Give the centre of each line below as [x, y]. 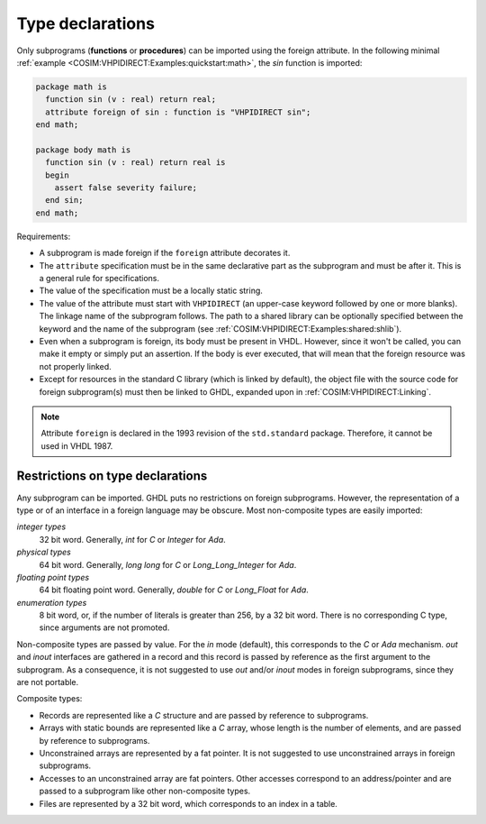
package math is [72, 87]
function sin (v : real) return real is [135, 163]
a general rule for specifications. [99, 278]
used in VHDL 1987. [77, 445]
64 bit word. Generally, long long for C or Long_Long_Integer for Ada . [168, 564]
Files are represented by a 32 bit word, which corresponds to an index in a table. [188, 803]
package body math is [83, 150]
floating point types [53, 577]
